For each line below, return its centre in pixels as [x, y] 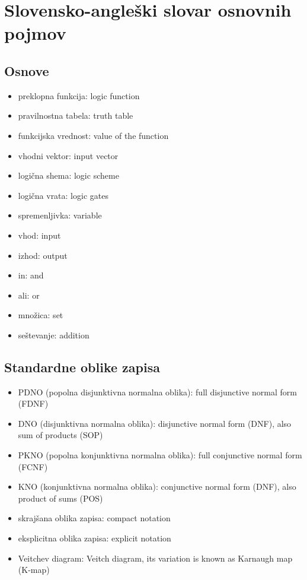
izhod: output [43, 255]
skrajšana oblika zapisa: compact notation [94, 518]
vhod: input [39, 235]
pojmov [35, 33]
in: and [31, 275]
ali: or [29, 295]
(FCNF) [33, 466]
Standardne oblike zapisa [82, 367]
